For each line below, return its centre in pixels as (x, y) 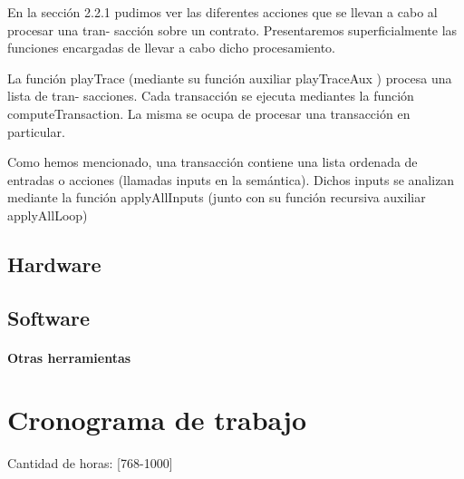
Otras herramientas (69, 357)
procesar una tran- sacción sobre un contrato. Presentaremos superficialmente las (232, 29)
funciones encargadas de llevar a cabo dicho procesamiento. (171, 48)
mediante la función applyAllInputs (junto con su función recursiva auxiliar (217, 197)
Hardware (54, 264)
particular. (36, 131)
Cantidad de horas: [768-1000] (90, 463)
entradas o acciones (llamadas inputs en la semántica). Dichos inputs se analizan (231, 179)
